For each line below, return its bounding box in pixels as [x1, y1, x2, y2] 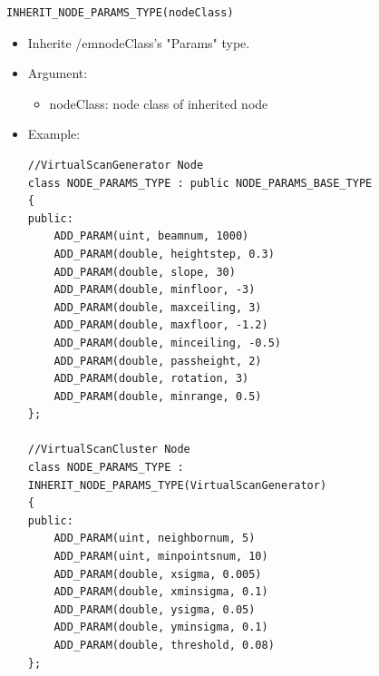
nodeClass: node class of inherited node [49, 93, 268, 113]
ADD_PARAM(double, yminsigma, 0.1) [53, 621, 268, 634]
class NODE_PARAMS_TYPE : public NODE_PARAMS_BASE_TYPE [27, 176, 373, 190]
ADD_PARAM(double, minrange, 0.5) [53, 389, 262, 403]
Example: [27, 124, 81, 143]
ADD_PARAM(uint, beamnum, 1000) [53, 230, 249, 243]
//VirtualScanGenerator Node [27, 158, 204, 171]
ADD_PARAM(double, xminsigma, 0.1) [53, 585, 268, 599]
